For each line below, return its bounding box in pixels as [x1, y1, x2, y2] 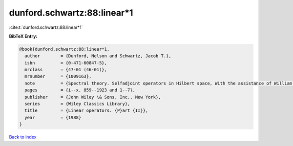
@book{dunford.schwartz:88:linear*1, [19, 46, 110, 52]
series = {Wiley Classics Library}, [24, 101, 130, 107]
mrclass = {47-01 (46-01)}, [24, 67, 107, 73]
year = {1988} [24, 115, 82, 120]
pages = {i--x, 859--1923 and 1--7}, [24, 87, 135, 93]
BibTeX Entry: [9, 33, 38, 39]
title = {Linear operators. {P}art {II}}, [24, 108, 148, 113]
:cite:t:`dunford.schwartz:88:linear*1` [9, 24, 83, 30]
